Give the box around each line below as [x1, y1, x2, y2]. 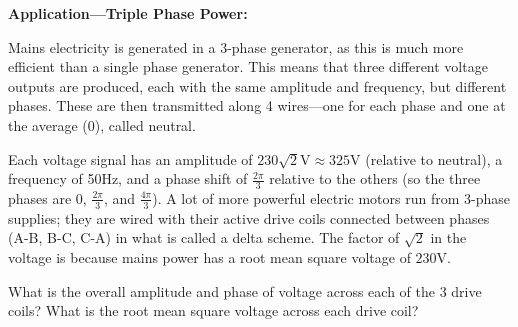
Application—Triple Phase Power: [8, 3, 248, 23]
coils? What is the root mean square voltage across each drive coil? [8, 300, 419, 321]
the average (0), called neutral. [8, 114, 196, 135]
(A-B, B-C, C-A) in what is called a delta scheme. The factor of [8, 227, 400, 248]
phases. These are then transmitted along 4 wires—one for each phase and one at [8, 95, 506, 116]
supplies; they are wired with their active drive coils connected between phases [8, 207, 490, 228]
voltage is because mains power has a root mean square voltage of [8, 247, 411, 267]
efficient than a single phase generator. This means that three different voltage [8, 56, 488, 77]
